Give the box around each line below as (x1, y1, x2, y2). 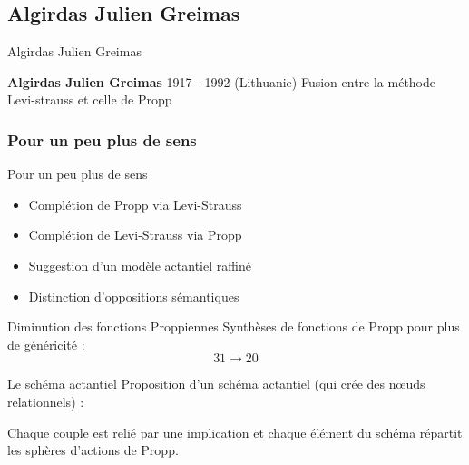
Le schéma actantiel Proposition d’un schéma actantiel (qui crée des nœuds (7, 374, 425, 393)
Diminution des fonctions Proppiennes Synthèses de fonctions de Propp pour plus (7, 317, 460, 336)
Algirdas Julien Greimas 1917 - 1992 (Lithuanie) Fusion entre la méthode (7, 72, 436, 91)
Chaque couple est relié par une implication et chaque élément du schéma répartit (7, 422, 463, 441)
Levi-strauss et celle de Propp (7, 90, 172, 109)
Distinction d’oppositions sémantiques (28, 286, 239, 305)
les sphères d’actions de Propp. (7, 440, 179, 460)
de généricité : (7, 334, 85, 353)
